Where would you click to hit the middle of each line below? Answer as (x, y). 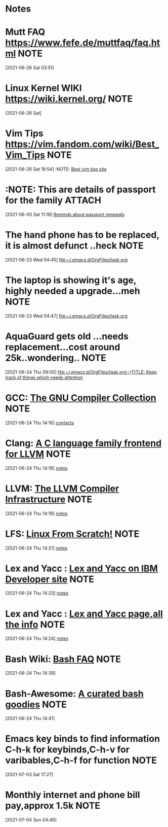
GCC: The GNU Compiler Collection (81, 398)
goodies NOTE (36, 704)
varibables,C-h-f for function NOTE (81, 760)
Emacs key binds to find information (83, 739)
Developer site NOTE (50, 579)
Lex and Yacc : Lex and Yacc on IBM (82, 568)
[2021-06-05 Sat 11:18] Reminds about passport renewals (65, 214)
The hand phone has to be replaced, (82, 235)
